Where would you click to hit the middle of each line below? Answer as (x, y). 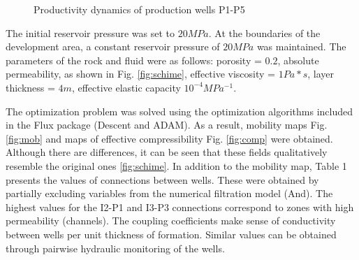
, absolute (298, 60)
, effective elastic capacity (126, 87)
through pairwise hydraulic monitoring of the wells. (115, 248)
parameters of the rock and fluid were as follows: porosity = (134, 60)
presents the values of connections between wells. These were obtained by (162, 179)
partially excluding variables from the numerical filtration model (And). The (169, 193)
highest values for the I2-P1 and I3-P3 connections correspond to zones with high (180, 207)
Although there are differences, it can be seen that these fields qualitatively (167, 152)
